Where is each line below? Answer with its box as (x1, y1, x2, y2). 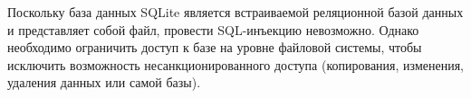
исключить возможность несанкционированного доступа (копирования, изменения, (7, 55, 465, 74)
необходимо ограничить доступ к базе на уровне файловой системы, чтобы (7, 38, 422, 57)
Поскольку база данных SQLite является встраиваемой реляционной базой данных (7, 3, 464, 21)
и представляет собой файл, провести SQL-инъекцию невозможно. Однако (7, 20, 419, 39)
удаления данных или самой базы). (7, 73, 201, 92)
